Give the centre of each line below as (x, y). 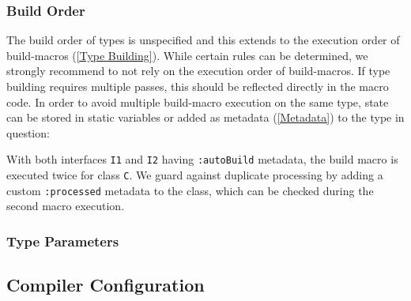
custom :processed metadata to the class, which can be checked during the (190, 190)
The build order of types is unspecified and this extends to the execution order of (203, 40)
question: (28, 132)
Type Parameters (63, 241)
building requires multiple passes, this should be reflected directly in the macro (198, 86)
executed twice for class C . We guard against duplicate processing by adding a (195, 175)
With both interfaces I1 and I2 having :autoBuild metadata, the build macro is (202, 159)
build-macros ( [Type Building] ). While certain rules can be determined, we (187, 55)
